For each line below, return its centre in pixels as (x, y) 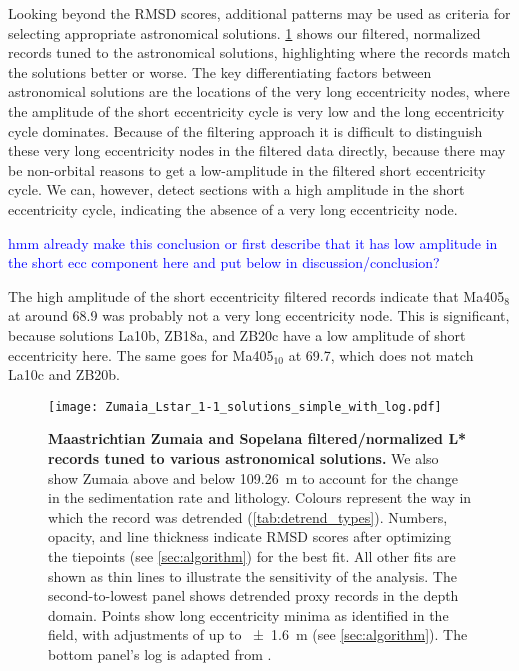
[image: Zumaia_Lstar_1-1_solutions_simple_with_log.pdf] (245, 406)
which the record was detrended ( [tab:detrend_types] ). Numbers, (248, 516)
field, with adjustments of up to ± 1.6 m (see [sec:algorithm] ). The (258, 634)
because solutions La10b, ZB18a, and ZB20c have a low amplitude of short (237, 334)
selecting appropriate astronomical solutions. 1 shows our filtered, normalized (244, 32)
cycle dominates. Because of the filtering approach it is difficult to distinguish (245, 130)
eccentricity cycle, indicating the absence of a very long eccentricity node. (233, 208)
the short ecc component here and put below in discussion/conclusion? (224, 262)
